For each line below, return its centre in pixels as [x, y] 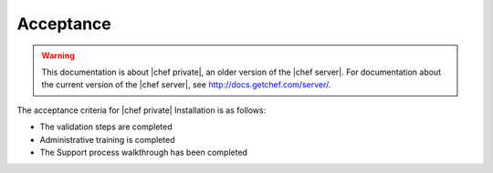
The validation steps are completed [106, 127]
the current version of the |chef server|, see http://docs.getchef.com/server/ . [186, 85]
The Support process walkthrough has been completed [144, 152]
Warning [58, 56]
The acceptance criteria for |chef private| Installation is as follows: [142, 110]
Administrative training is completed [107, 139]
